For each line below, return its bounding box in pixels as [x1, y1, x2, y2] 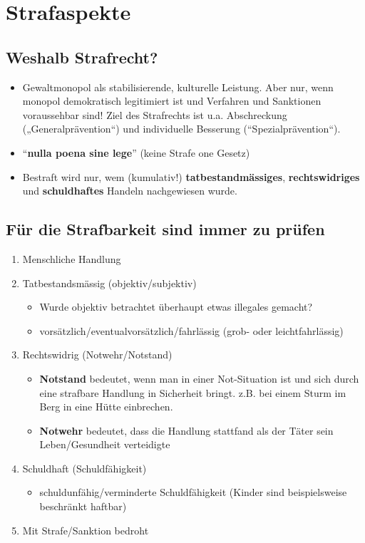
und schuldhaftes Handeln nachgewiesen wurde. [22, 183, 237, 198]
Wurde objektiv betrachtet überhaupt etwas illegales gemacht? [39, 299, 313, 314]
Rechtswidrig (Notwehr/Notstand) [22, 347, 173, 362]
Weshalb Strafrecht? [6, 46, 158, 68]
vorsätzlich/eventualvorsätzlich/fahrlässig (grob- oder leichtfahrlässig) [39, 323, 344, 338]
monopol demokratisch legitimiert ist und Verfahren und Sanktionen [22, 93, 322, 108]
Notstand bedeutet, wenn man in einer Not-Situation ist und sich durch [39, 371, 359, 386]
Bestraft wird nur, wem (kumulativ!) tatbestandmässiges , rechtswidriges [22, 169, 360, 184]
